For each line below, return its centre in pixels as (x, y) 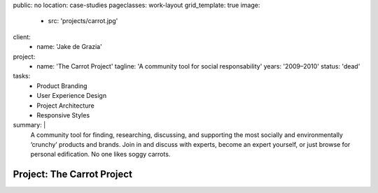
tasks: (22, 76)
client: (22, 37)
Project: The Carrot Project (73, 174)
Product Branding (62, 86)
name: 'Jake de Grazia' (70, 47)
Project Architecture (65, 106)
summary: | (29, 125)
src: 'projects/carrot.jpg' (83, 21)
